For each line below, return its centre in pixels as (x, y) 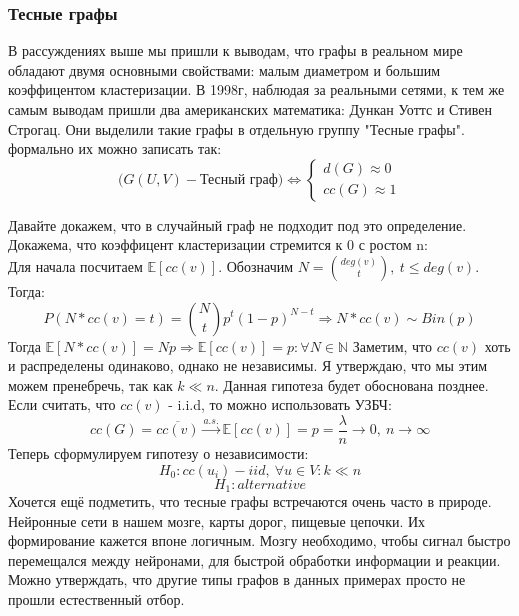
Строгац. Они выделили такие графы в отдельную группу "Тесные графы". (236, 128)
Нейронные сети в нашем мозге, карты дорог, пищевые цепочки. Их (217, 520)
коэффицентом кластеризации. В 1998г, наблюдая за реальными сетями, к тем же (256, 89)
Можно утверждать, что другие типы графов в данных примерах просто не (237, 579)
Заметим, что (392, 345)
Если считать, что (62, 404)
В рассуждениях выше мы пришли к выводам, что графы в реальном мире (235, 50)
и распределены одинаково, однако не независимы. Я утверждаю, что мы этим (247, 365)
